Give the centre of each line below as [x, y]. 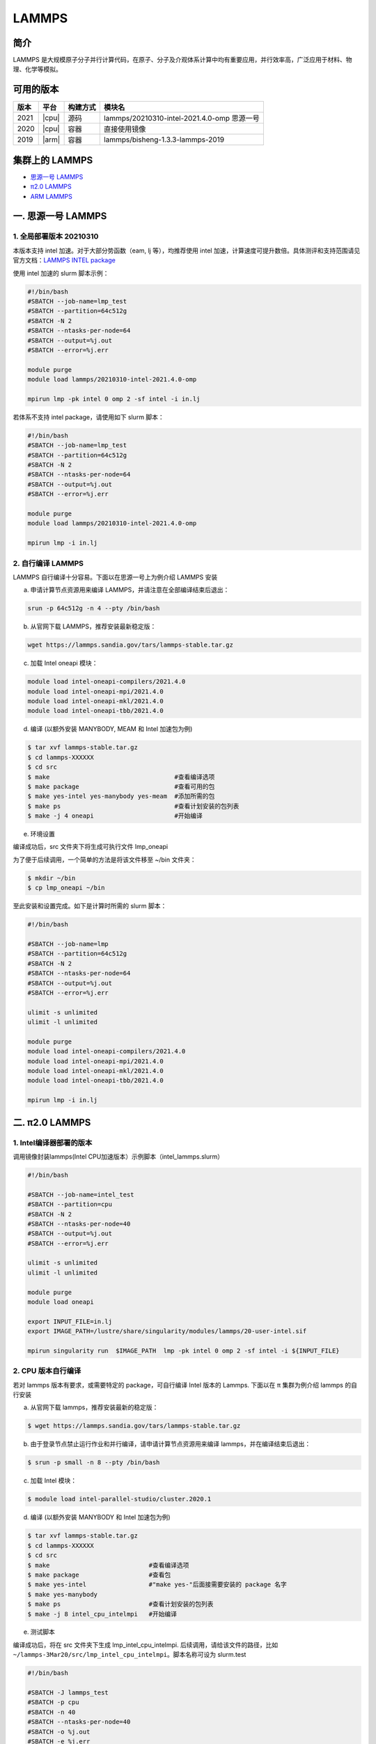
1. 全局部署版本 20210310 [56, 236]
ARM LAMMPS [52, 196]
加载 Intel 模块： [53, 1481]
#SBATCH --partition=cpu [70, 1204]
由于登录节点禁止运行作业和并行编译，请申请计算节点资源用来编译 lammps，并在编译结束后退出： [171, 1444]
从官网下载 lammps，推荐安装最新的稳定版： [94, 1407]
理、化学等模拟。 [37, 69]
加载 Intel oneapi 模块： [64, 663]
